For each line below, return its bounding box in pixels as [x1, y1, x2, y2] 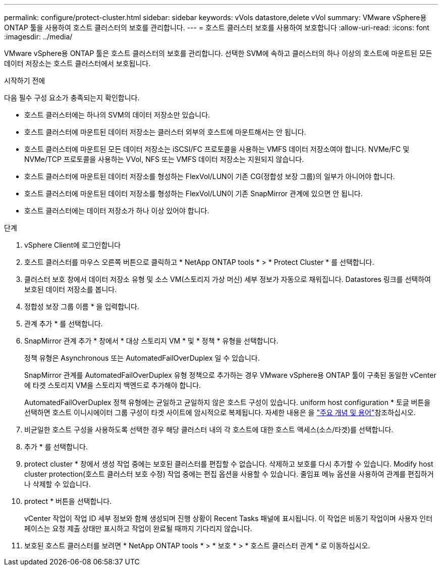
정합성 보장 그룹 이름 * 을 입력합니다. [24, 302, 139, 311]
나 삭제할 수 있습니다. [24, 480, 91, 488]
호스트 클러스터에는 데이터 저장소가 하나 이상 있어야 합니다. [24, 206, 209, 215]
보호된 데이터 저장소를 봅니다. [24, 285, 117, 294]
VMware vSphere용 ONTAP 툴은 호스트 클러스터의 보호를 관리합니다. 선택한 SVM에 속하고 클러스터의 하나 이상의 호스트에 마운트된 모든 [4, 49, 432, 58]
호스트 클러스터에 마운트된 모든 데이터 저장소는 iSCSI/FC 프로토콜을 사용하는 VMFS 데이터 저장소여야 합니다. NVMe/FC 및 [24, 145, 410, 153]
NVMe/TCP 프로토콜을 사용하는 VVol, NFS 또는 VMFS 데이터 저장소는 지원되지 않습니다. [24, 155, 304, 163]
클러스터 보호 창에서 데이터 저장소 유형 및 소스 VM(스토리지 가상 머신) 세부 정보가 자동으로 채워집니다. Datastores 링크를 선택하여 [24, 275, 431, 283]
